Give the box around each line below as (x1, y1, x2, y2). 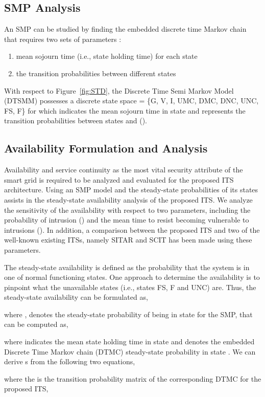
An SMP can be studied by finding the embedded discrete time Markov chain (4, 24, 247, 34)
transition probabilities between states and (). (4, 115, 148, 126)
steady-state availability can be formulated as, (4, 292, 148, 302)
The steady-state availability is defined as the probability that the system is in (4, 261, 250, 272)
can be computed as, (4, 319, 68, 329)
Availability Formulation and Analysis (4, 140, 208, 156)
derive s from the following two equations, (4, 356, 135, 367)
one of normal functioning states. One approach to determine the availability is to (4, 272, 260, 282)
